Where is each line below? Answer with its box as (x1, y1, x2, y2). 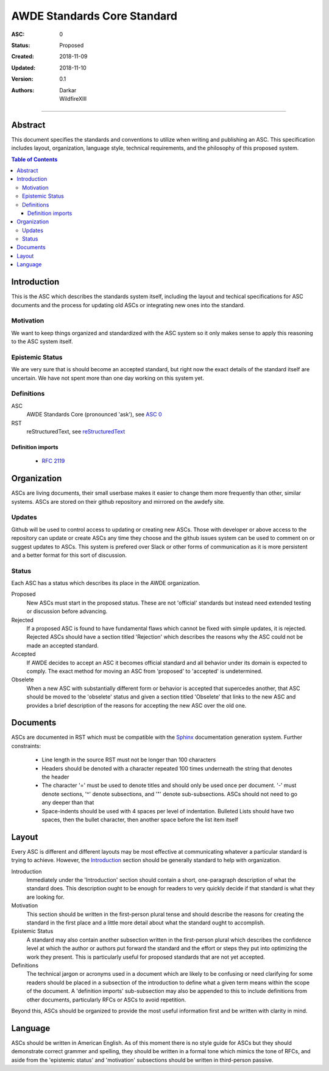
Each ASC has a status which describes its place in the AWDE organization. (11, 579, 200, 587)
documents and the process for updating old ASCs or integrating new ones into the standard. (11, 301, 245, 308)
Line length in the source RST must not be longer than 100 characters (41, 756, 216, 763)
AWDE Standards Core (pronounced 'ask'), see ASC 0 (26, 411, 162, 418)
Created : (11, 53, 35, 60)
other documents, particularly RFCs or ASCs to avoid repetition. (26, 996, 186, 1003)
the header (41, 773, 69, 781)
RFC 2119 (41, 457, 65, 465)
